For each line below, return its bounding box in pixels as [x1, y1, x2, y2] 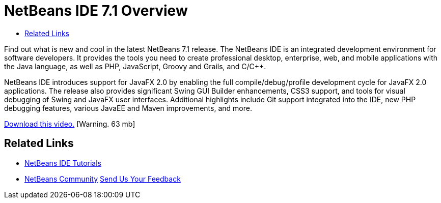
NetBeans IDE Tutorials [24, 158, 101, 167]
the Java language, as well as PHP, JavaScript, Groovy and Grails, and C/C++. [4, 62, 266, 71]
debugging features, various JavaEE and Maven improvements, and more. [4, 103, 252, 112]
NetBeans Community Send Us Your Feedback [24, 174, 181, 183]
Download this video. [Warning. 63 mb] [4, 119, 135, 128]
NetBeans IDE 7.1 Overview [4, 2, 188, 19]
